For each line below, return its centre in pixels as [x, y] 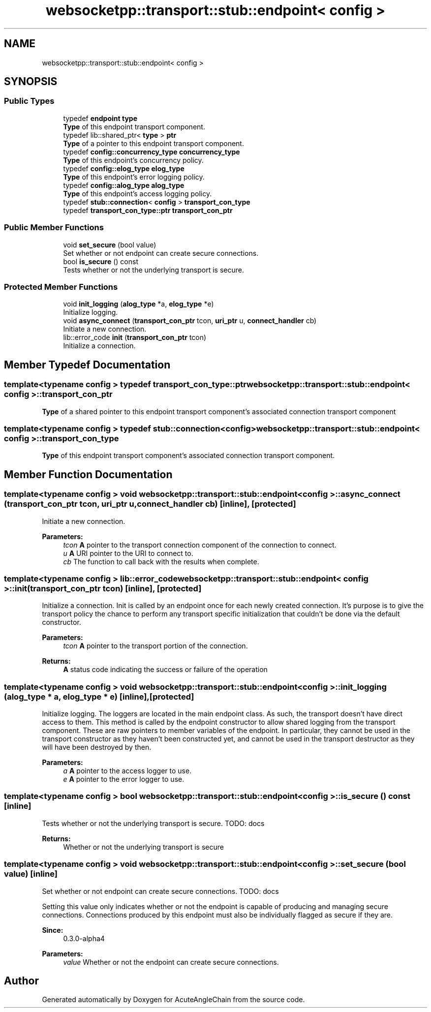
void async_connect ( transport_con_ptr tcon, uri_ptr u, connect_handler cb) [190, 321]
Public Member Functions [54, 228]
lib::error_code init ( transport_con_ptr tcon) [135, 337]
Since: [53, 930]
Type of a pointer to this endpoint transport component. [154, 143]
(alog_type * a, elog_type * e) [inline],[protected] [99, 696]
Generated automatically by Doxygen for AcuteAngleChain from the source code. [173, 1000]
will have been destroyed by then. [97, 747]
